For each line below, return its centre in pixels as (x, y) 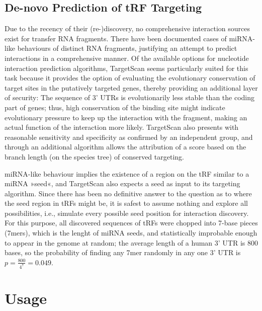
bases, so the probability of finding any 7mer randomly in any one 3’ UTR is (123, 252)
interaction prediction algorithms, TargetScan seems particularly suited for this (126, 68)
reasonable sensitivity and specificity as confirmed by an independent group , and (129, 137)
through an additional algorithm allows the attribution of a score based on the (125, 147)
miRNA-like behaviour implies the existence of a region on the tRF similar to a (127, 173)
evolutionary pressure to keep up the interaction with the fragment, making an (126, 117)
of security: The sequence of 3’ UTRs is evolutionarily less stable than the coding (129, 97)
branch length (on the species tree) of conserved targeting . (94, 156)
